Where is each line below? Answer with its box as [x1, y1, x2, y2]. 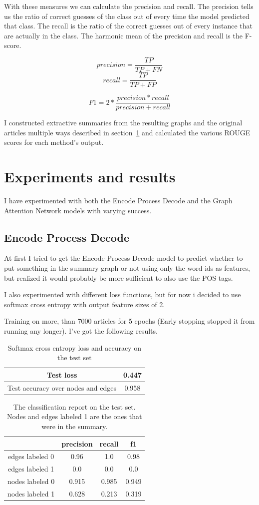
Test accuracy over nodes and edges [7, 382, 117, 393]
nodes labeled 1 [7, 488, 55, 499]
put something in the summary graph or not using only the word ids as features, [4, 263, 251, 273]
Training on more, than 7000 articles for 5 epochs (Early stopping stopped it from [4, 316, 255, 326]
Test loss [46, 369, 77, 380]
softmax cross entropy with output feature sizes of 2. [4, 299, 165, 309]
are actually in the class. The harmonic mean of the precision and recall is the [4, 30, 243, 40]
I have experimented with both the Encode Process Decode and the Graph [4, 195, 233, 206]
